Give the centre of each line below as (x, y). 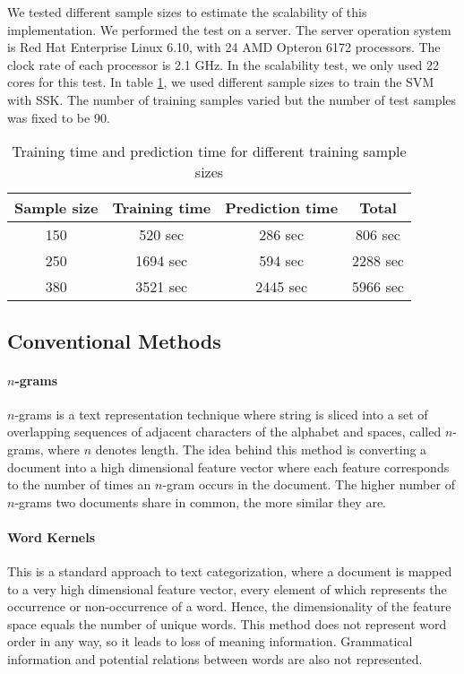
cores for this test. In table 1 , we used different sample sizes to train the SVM (221, 82)
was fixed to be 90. (59, 117)
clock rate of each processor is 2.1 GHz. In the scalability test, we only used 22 (223, 64)
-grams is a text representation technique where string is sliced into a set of (221, 414)
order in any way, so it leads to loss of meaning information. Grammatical (210, 641)
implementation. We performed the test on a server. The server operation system (229, 29)
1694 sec (162, 261)
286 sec (282, 235)
